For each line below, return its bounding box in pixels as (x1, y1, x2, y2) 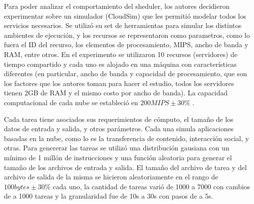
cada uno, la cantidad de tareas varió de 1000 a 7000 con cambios (53, 181, 250, 191)
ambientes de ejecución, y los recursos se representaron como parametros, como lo (4, 29, 250, 40)
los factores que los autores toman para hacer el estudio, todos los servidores (4, 78, 234, 88)
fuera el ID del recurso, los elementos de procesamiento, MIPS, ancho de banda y (4, 39, 249, 50)
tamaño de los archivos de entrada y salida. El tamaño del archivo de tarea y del (4, 162, 247, 172)
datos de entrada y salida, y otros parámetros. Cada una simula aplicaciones (4, 123, 234, 134)
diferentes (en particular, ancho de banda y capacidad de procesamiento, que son (4, 68, 247, 79)
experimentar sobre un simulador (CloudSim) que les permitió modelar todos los (4, 10, 246, 21)
